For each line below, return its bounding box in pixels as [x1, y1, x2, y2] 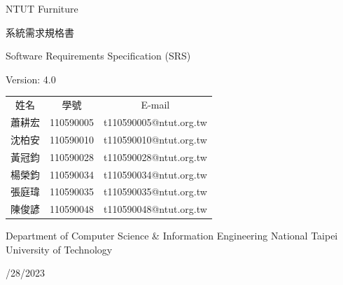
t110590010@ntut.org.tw [104, 132, 207, 146]
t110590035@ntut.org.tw [104, 184, 207, 199]
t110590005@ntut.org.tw [104, 114, 207, 129]
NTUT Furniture [6, 1, 78, 15]
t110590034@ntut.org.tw [104, 167, 207, 181]
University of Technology [6, 242, 113, 256]
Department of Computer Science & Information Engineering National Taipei [6, 228, 338, 243]
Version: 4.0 [6, 71, 56, 86]
